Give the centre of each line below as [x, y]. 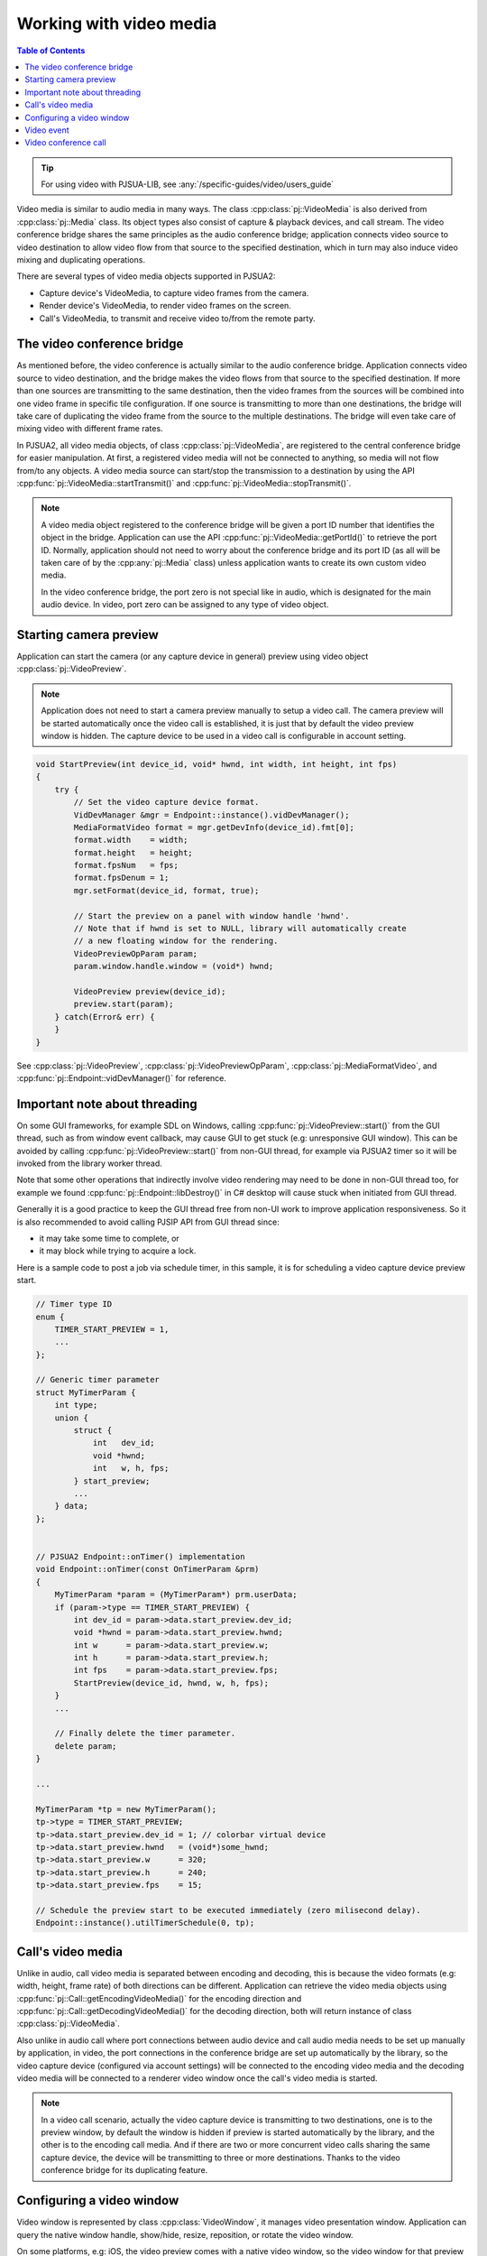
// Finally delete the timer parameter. [145, 1734]
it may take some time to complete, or [109, 1238]
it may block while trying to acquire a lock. [118, 1251]
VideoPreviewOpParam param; [136, 953]
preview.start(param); [124, 1004]
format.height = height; [133, 852]
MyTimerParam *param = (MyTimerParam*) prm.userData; [176, 1595]
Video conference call [66, 143]
